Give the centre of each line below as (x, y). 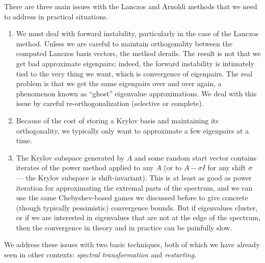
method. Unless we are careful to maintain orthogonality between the (124, 43)
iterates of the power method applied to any (85, 167)
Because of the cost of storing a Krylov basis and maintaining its (117, 120)
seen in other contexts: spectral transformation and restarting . (100, 255)
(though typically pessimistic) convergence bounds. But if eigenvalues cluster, (137, 207)
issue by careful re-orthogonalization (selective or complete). (110, 103)
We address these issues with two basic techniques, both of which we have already (132, 244)
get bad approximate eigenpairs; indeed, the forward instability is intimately (135, 63)
